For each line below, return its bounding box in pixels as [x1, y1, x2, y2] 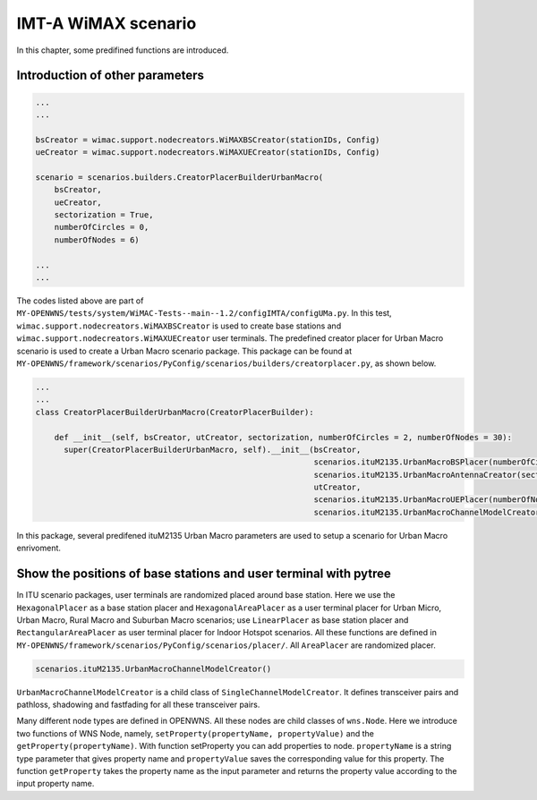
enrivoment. [16, 542, 62, 554]
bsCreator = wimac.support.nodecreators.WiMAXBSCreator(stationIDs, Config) [35, 134, 380, 145]
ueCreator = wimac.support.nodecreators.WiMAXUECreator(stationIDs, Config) [35, 148, 380, 157]
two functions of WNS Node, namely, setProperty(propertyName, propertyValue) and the [16, 728, 375, 738]
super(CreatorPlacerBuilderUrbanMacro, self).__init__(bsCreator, [64, 444, 362, 455]
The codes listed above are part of [16, 295, 144, 306]
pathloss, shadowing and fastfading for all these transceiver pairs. [16, 699, 260, 711]
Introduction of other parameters [16, 68, 205, 83]
